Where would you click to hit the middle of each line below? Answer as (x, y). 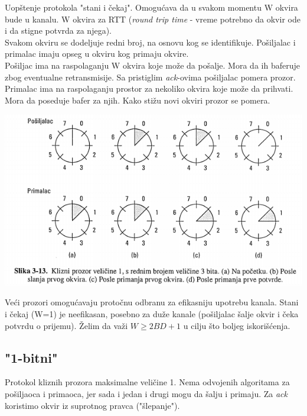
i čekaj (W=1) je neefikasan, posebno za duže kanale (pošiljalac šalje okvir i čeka (152, 313)
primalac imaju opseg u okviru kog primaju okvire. (97, 54)
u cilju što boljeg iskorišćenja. (237, 325)
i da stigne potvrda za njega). (58, 30)
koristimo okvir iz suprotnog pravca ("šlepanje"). (92, 405)
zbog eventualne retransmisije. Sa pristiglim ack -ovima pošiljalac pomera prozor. (150, 77)
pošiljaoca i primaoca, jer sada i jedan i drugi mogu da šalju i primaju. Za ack (146, 393)
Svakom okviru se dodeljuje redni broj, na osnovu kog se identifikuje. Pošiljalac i (150, 42)
